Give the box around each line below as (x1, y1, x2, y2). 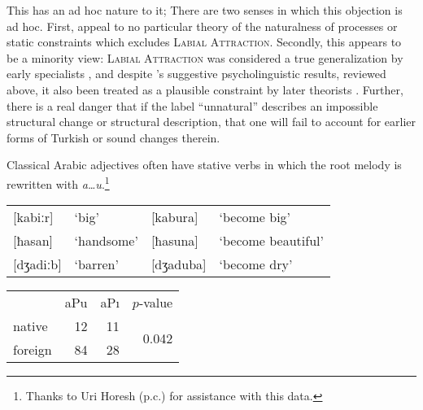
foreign (13, 340, 52, 360)
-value (138, 293, 173, 312)
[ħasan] (13, 231, 53, 251)
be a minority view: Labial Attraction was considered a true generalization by (7, 49, 403, 66)
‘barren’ (74, 255, 119, 274)
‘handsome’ (74, 231, 138, 251)
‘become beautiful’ (219, 231, 324, 251)
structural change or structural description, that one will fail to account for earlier (7, 113, 416, 130)
